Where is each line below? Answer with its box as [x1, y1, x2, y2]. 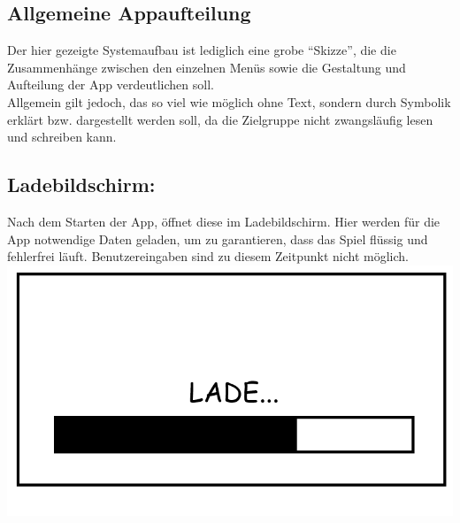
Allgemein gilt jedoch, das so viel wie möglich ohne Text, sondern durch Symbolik [7, 92, 451, 111]
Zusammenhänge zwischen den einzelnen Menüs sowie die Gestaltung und [7, 58, 406, 76]
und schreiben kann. [7, 127, 117, 146]
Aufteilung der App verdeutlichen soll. [7, 75, 214, 94]
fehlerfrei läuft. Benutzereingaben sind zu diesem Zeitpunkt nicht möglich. [7, 247, 409, 265]
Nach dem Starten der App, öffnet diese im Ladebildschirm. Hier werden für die [7, 212, 441, 230]
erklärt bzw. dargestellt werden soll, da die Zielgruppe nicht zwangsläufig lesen [7, 110, 433, 128]
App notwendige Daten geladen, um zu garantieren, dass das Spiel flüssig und [7, 229, 428, 248]
